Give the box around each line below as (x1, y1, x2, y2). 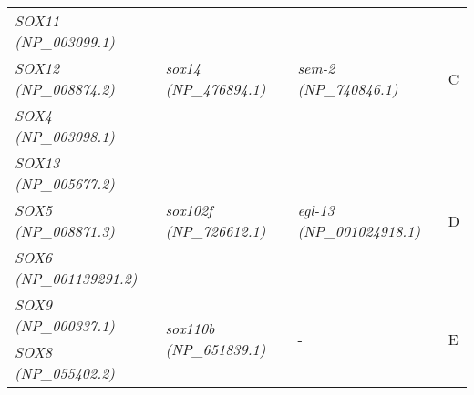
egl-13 (297, 199, 335, 220)
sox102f (165, 199, 213, 220)
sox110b (165, 318, 215, 339)
